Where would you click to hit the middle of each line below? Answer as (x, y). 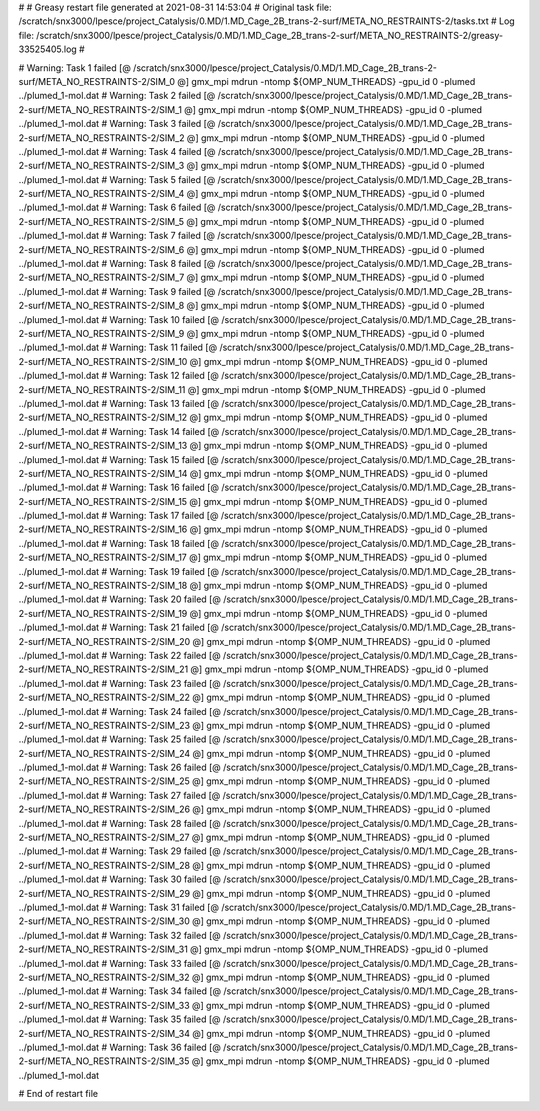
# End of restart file (58, 1094)
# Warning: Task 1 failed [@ (75, 67)
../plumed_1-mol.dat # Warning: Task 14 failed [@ (119, 431)
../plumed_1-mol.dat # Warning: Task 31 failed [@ (119, 907)
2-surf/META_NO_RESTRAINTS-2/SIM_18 (103, 586)
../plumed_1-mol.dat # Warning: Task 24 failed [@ (120, 711)
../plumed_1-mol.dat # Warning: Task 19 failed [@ (119, 571)
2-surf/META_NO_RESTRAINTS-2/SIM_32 (104, 977)
